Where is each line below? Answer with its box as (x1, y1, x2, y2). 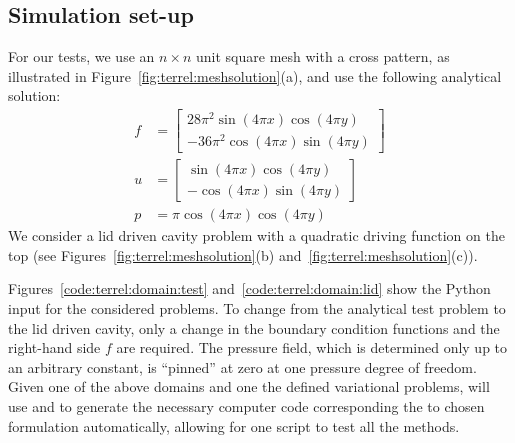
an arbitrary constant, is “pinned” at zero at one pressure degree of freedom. (8, 356, 477, 377)
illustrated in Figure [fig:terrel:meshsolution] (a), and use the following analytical (8, 65, 502, 86)
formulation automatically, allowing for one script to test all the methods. (8, 415, 460, 436)
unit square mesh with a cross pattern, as (196, 46, 450, 67)
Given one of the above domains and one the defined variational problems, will (8, 376, 490, 397)
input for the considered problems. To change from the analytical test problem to (8, 298, 506, 319)
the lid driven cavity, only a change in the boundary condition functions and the (8, 317, 500, 338)
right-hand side (8, 337, 101, 358)
